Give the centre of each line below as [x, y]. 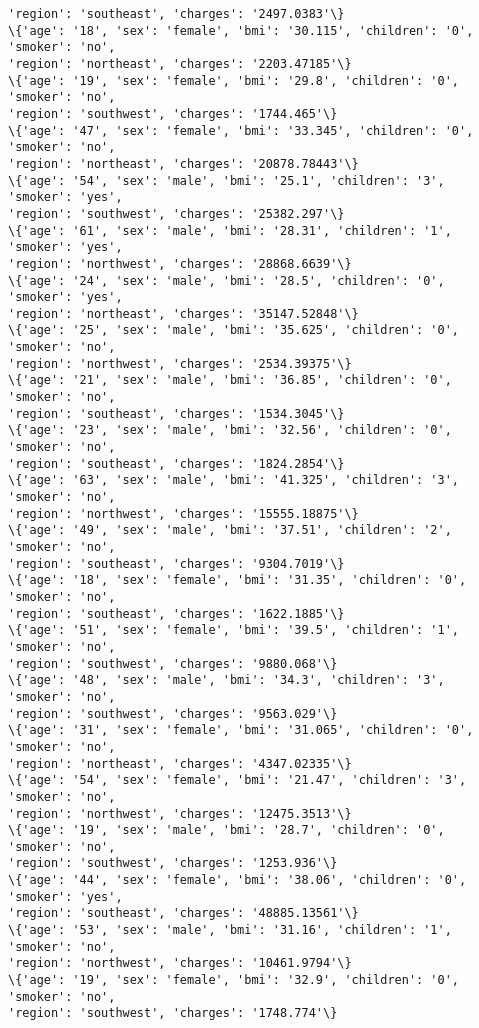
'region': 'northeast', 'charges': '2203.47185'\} [180, 63]
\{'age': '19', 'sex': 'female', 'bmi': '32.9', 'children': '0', [234, 980]
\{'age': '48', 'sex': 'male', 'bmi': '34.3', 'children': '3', [226, 680]
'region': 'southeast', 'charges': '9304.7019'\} [176, 563]
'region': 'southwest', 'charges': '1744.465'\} [173, 113]
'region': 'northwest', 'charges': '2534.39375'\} [180, 363]
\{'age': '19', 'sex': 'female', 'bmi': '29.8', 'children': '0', [234, 80]
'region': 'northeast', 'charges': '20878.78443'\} [183, 163]
